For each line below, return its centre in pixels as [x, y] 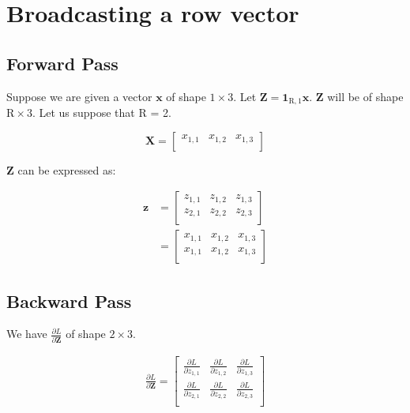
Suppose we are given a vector [79, 96]
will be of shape [365, 96]
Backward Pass [69, 300]
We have [27, 334]
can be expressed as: [67, 169]
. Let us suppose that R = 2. [102, 113]
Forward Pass [62, 63]
